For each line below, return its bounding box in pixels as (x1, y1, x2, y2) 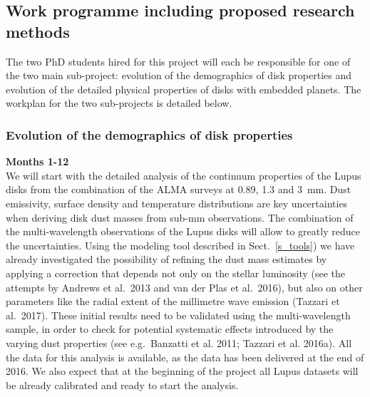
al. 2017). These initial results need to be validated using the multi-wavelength (6, 307, 351, 322)
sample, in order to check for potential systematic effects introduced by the (6, 321, 334, 336)
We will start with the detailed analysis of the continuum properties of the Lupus (6, 167, 361, 182)
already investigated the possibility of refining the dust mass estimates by (6, 252, 327, 267)
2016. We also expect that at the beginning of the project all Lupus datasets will (6, 364, 359, 378)
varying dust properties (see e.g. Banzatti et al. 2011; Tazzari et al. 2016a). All (6, 335, 352, 350)
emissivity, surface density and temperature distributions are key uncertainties (6, 195, 348, 210)
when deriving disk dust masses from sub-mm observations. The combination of (6, 210, 354, 225)
